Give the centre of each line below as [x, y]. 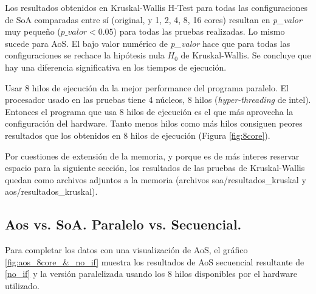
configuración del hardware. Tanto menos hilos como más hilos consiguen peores [154, 123]
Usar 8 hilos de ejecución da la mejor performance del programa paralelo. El [147, 87]
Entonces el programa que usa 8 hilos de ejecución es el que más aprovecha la [149, 111]
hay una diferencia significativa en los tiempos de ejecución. [116, 67]
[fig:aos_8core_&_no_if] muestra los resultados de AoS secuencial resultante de [155, 261]
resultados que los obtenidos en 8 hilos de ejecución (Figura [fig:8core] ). [138, 135]
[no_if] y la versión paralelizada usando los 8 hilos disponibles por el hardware [151, 274]
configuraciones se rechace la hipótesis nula [85, 55]
